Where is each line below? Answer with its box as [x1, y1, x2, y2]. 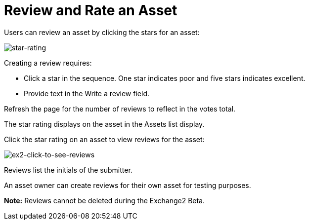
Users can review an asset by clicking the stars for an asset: [4, 28, 200, 37]
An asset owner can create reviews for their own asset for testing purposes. [4, 181, 251, 189]
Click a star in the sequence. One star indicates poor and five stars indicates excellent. [24, 74, 306, 82]
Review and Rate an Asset [4, 2, 177, 19]
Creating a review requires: [4, 58, 92, 67]
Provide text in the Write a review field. [24, 89, 149, 98]
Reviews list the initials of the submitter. [4, 165, 132, 174]
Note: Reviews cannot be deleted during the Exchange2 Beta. [4, 196, 205, 205]
